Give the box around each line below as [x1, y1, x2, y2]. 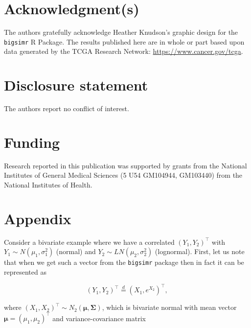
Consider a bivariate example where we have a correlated [4, 236, 175, 247]
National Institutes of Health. [4, 180, 92, 189]
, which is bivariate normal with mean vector [102, 302, 237, 312]
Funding [4, 132, 60, 152]
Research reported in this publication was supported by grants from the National [4, 160, 247, 170]
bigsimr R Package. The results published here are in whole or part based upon [4, 36, 245, 47]
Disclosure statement [4, 75, 148, 95]
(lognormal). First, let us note [155, 246, 245, 257]
